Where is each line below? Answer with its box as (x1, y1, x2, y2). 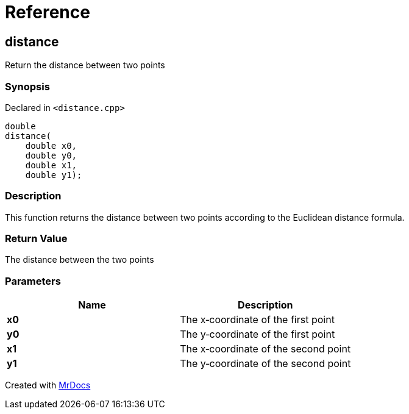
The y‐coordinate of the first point (180, 328, 335, 341)
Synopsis (5, 80, 50, 93)
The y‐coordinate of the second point (180, 357, 351, 370)
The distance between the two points (5, 254, 154, 265)
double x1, (25, 160, 77, 170)
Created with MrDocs (5, 380, 91, 391)
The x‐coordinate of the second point (180, 343, 351, 355)
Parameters (5, 274, 61, 287)
